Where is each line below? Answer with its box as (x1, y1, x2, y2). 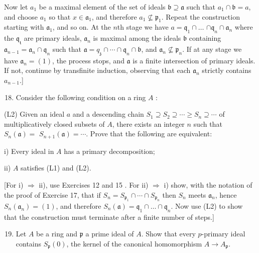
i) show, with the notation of (164, 179, 252, 190)
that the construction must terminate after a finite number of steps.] (4, 211, 214, 222)
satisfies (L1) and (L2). (21, 162, 91, 173)
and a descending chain (72, 109, 144, 119)
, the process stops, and (52, 55, 124, 65)
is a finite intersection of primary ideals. (133, 55, 255, 65)
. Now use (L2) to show (171, 200, 243, 211)
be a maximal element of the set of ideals (39, 2, 166, 12)
